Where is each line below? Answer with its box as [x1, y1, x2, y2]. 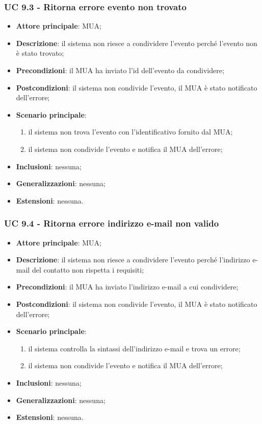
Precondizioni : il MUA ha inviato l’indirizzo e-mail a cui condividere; [16, 281, 239, 292]
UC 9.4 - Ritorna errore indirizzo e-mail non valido [4, 217, 219, 230]
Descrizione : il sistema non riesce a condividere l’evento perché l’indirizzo [16, 254, 250, 265]
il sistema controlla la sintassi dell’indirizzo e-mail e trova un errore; [28, 343, 241, 353]
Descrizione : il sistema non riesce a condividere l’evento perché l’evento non [16, 37, 257, 48]
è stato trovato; [16, 48, 64, 58]
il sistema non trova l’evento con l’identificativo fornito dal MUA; [28, 126, 233, 137]
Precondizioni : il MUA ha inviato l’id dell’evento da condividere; [16, 65, 224, 75]
